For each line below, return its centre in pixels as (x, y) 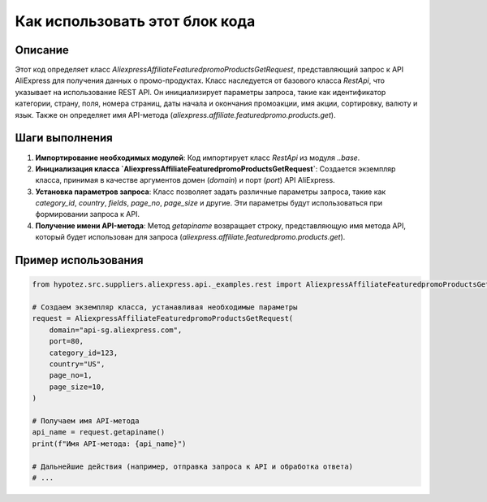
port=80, (67, 342)
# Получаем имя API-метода (86, 421)
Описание (42, 50)
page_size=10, (77, 387)
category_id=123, (84, 353)
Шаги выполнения (64, 138)
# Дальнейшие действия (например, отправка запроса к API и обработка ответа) (192, 466)
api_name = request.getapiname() (99, 432)
